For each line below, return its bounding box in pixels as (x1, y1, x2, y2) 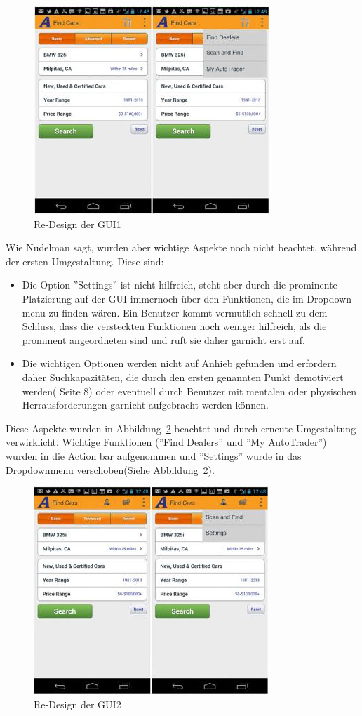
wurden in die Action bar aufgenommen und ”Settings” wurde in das (6, 448, 302, 463)
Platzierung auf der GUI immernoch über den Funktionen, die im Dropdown (22, 291, 351, 305)
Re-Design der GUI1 (34, 216, 121, 231)
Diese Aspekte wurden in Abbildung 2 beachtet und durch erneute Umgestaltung (6, 420, 356, 435)
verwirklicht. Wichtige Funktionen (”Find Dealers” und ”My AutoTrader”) (6, 435, 327, 449)
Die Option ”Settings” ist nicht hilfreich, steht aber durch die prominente (22, 277, 337, 292)
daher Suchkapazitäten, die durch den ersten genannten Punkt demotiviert (22, 369, 344, 384)
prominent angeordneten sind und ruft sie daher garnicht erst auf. (22, 332, 305, 347)
